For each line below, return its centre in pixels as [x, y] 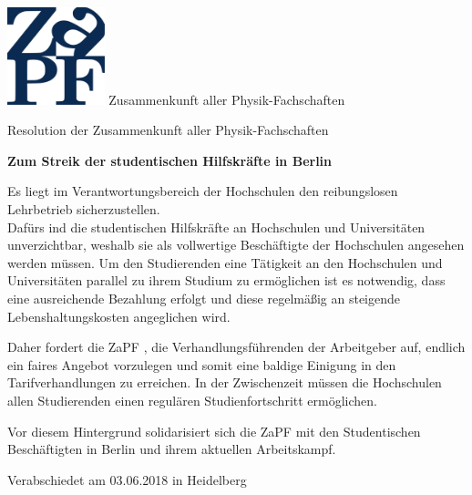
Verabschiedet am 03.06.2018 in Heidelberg [127, 479]
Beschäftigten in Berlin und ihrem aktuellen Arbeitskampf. [172, 449]
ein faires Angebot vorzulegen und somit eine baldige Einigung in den [202, 364]
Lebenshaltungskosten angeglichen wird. [119, 316]
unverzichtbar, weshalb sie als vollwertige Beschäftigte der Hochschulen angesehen [236, 245]
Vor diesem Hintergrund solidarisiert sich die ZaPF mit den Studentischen [214, 431]
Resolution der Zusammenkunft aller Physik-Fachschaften [168, 130]
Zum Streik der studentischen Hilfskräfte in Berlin [170, 160]
